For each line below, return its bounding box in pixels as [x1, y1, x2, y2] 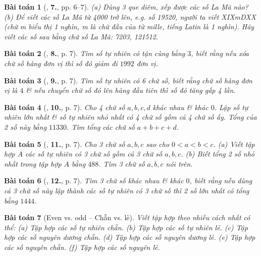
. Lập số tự [214, 101, 248, 112]
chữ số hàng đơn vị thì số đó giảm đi [4, 58, 118, 68]
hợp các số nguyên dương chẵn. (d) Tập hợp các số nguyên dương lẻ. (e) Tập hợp [4, 232, 255, 242]
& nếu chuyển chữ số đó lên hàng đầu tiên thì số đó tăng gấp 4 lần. [26, 85, 236, 95]
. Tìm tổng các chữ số [67, 121, 135, 132]
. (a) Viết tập [213, 138, 255, 149]
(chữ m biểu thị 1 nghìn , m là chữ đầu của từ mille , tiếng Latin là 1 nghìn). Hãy [4, 21, 254, 32]
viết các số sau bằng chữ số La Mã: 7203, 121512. [4, 31, 159, 41]
